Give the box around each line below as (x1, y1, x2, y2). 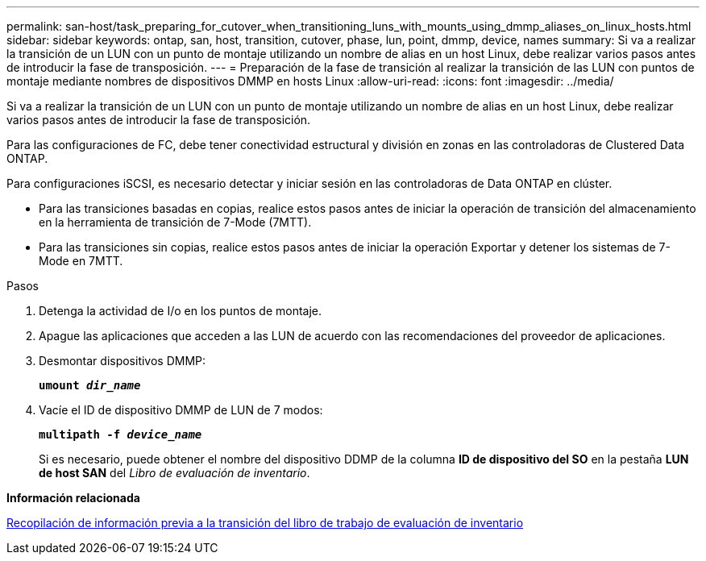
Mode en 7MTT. (39, 254, 123, 268)
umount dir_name (39, 379, 141, 392)
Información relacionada (6, 491, 140, 505)
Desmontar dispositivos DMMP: (39, 354, 206, 368)
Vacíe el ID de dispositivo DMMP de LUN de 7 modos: (39, 403, 323, 417)
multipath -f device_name (39, 428, 202, 441)
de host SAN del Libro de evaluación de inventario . (39, 466, 310, 480)
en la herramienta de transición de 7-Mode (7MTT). (39, 215, 312, 229)
